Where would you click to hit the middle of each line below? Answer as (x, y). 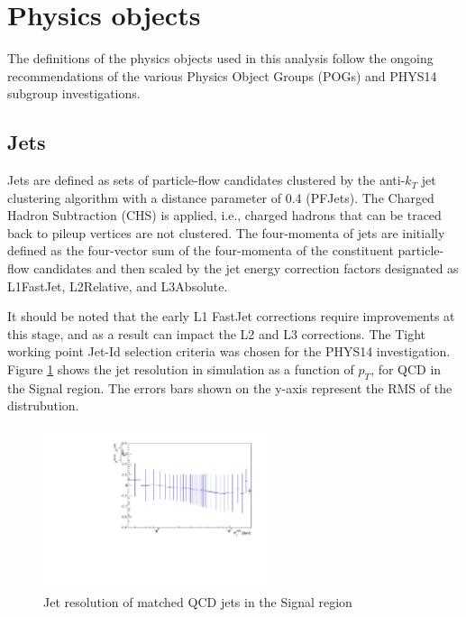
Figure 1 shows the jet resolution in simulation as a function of (181, 369)
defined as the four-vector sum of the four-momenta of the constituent (201, 250)
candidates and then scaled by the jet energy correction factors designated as (246, 268)
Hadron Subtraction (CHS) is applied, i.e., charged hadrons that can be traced (224, 215)
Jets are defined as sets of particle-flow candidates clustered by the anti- (206, 180)
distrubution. (43, 405)
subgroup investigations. (74, 93)
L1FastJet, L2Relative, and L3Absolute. (118, 285)
